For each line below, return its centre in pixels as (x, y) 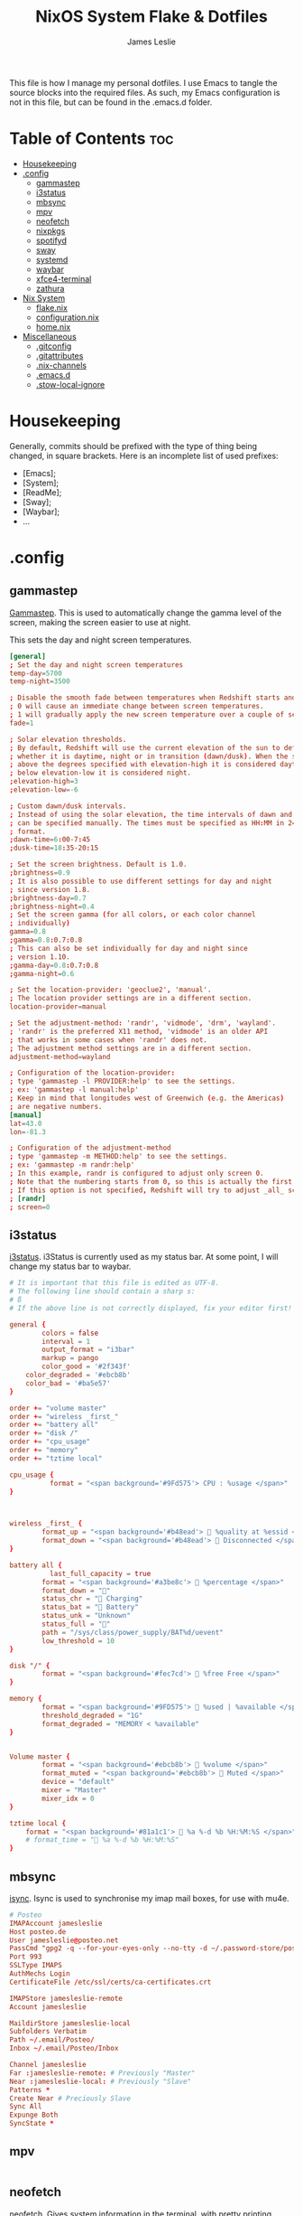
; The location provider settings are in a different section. (131, 999)
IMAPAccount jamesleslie (56, 1923)
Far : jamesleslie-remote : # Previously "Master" (102, 2073)
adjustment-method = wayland (60, 1056)
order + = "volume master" (58, 1408)
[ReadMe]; (42, 492)
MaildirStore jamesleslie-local (70, 2023)
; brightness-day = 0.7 (48, 898)
